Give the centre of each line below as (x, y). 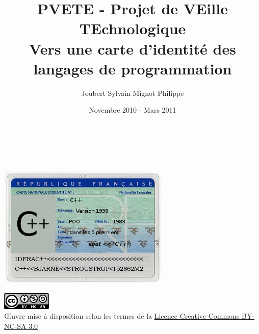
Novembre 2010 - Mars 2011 (133, 110)
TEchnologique (133, 28)
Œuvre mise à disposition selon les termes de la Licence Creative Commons (122, 316)
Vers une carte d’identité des (133, 48)
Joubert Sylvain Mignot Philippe (133, 93)
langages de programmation (133, 68)
